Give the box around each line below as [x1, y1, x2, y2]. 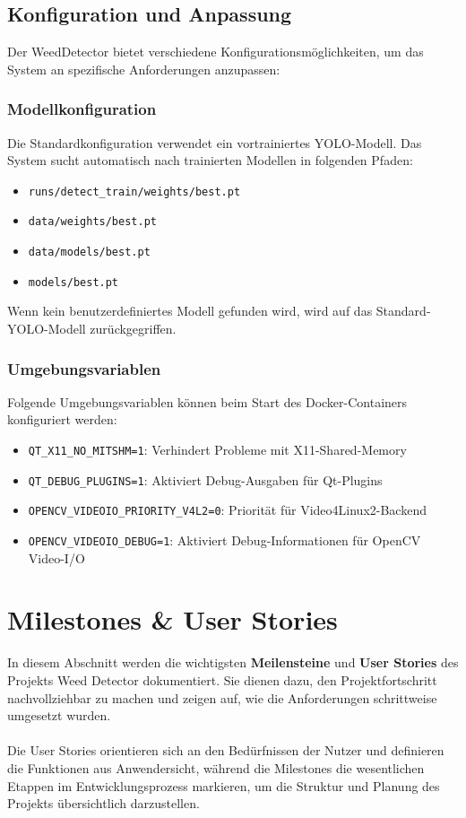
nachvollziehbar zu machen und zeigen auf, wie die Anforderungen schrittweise [7, 688, 437, 707]
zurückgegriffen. [90, 319, 177, 338]
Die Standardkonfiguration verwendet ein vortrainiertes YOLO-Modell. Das [7, 133, 422, 152]
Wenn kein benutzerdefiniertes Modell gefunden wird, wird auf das [7, 301, 373, 320]
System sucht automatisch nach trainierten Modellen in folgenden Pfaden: [7, 151, 413, 170]
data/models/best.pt [28, 246, 151, 259]
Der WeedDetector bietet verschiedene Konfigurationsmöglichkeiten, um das [7, 42, 424, 61]
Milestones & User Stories [7, 601, 338, 638]
